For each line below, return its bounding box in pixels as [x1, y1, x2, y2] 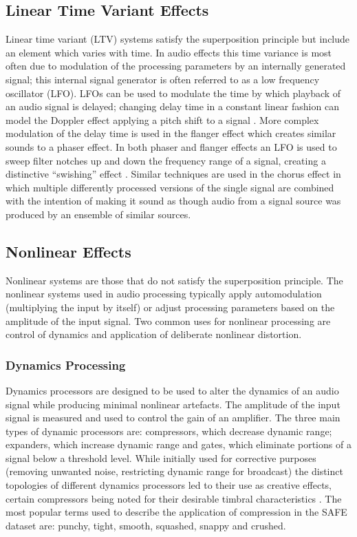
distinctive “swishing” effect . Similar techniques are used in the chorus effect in [6, 167, 341, 181]
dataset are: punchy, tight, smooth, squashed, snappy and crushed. [6, 518, 286, 532]
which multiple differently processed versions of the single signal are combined [6, 180, 334, 194]
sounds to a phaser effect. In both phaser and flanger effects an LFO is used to [6, 139, 337, 154]
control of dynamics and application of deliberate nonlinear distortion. [6, 327, 302, 341]
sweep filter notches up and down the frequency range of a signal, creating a [6, 153, 326, 167]
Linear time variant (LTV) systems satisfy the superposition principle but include [6, 32, 350, 46]
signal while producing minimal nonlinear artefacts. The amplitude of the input [6, 397, 340, 411]
